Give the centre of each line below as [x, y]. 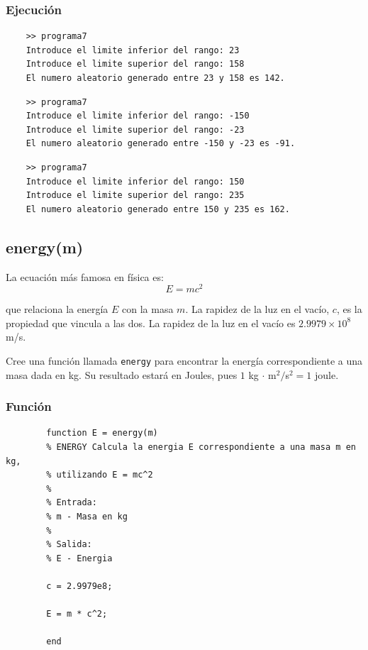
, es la [349, 309]
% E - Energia [79, 558]
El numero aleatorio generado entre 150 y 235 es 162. [158, 209]
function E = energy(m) [102, 433]
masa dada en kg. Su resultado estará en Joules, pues [122, 374]
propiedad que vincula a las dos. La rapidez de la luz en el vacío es [151, 323]
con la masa [148, 309]
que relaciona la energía [57, 309]
